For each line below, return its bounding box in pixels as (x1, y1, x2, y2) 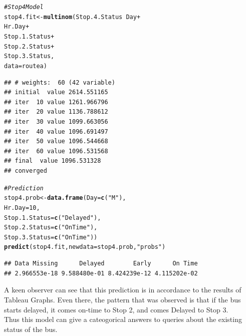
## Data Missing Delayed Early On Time (4, 260, 198, 267)
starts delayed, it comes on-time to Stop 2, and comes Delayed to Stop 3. (4, 304, 228, 314)
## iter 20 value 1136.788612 (4, 108, 108, 116)
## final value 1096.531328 (4, 157, 101, 165)
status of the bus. (4, 323, 58, 334)
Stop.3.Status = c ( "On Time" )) (4, 233, 98, 241)
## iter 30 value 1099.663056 (4, 118, 108, 125)
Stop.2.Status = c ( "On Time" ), (4, 224, 98, 231)
